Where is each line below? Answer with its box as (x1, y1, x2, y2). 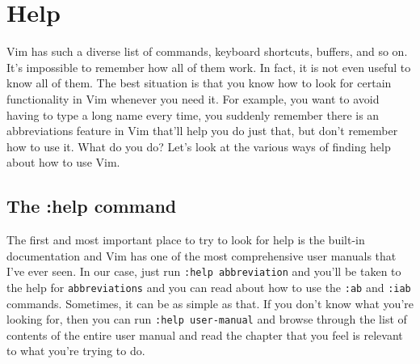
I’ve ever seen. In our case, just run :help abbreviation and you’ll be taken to (6, 263, 401, 280)
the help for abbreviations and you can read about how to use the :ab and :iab (6, 278, 411, 295)
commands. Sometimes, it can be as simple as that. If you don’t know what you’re (6, 294, 414, 311)
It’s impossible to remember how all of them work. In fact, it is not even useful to (6, 58, 411, 75)
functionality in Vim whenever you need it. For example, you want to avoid (6, 90, 380, 107)
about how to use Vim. (6, 154, 120, 171)
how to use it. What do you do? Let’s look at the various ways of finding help (6, 138, 391, 154)
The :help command (6, 193, 177, 218)
